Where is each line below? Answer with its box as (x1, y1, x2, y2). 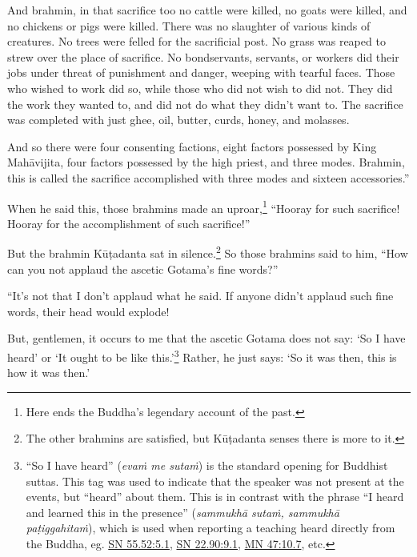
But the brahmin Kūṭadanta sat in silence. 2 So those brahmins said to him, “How (7, 242, 408, 262)
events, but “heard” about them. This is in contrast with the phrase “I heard (26, 488, 404, 505)
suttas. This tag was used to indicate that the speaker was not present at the (26, 472, 404, 489)
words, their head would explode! (7, 303, 170, 319)
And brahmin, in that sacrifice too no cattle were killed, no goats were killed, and (7, 2, 407, 18)
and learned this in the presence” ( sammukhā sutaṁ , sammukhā (26, 503, 339, 520)
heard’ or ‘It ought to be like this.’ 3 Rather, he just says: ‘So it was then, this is (7, 347, 397, 365)
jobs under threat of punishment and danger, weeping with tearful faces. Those (7, 64, 395, 81)
